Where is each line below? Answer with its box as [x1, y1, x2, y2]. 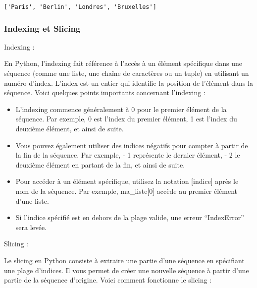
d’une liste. [15, 195, 49, 206]
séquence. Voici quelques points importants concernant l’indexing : [4, 87, 206, 98]
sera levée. [15, 222, 47, 232]
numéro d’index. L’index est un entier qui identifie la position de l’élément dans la [4, 77, 253, 88]
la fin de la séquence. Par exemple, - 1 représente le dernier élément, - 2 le [15, 150, 240, 160]
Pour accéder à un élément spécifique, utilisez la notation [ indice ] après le [15, 176, 239, 186]
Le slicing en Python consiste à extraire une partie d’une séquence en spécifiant [4, 255, 245, 265]
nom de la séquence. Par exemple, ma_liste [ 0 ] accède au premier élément [15, 186, 238, 196]
